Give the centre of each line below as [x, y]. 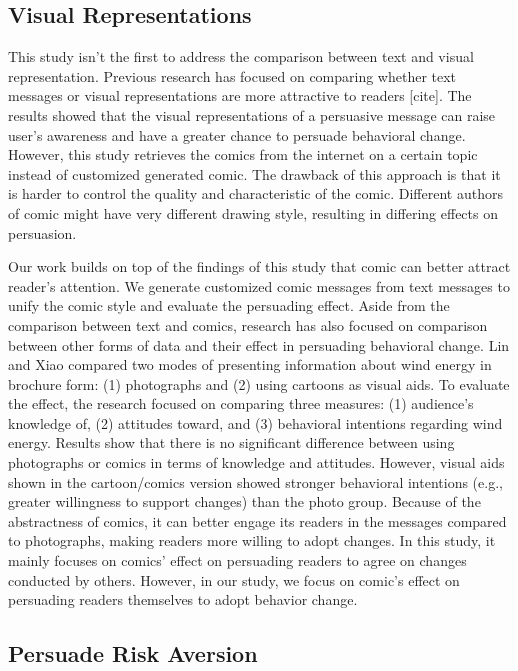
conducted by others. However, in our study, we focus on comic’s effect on [234, 579]
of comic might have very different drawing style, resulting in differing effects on [253, 212]
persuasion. [42, 232]
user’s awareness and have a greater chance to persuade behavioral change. [237, 134]
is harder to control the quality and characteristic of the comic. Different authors [255, 193]
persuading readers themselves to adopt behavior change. [183, 599]
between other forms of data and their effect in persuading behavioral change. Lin [259, 344]
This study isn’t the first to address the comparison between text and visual [241, 56]
